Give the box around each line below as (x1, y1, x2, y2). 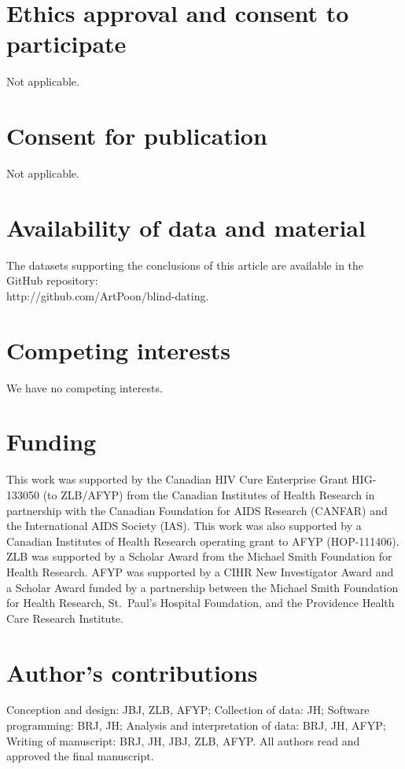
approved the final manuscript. (6, 748, 154, 764)
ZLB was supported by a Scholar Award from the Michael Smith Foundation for (6, 548, 392, 565)
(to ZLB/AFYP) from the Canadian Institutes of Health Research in (42, 486, 375, 502)
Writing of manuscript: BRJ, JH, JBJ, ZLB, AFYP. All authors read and (6, 732, 360, 749)
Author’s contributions (6, 656, 258, 688)
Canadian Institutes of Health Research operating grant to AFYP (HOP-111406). (6, 532, 399, 549)
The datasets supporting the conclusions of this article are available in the (6, 256, 364, 273)
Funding (6, 425, 97, 458)
